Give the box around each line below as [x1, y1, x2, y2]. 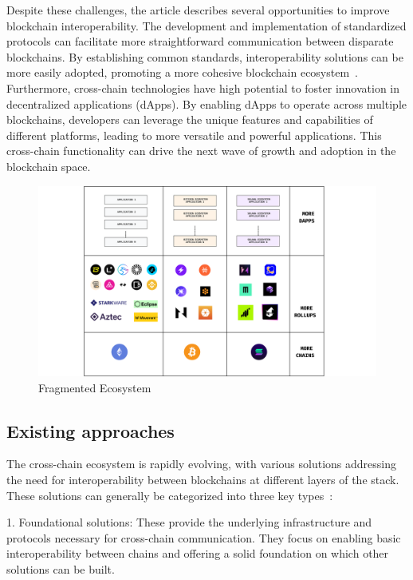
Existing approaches [6, 418, 175, 443]
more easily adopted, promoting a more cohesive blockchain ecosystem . [6, 64, 358, 81]
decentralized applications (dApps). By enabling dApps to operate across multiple [6, 95, 407, 112]
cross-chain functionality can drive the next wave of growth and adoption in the [6, 142, 396, 159]
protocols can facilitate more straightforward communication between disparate [6, 33, 394, 50]
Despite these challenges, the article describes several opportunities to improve [6, 2, 390, 18]
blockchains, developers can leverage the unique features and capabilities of [6, 111, 373, 128]
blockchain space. [6, 157, 91, 174]
